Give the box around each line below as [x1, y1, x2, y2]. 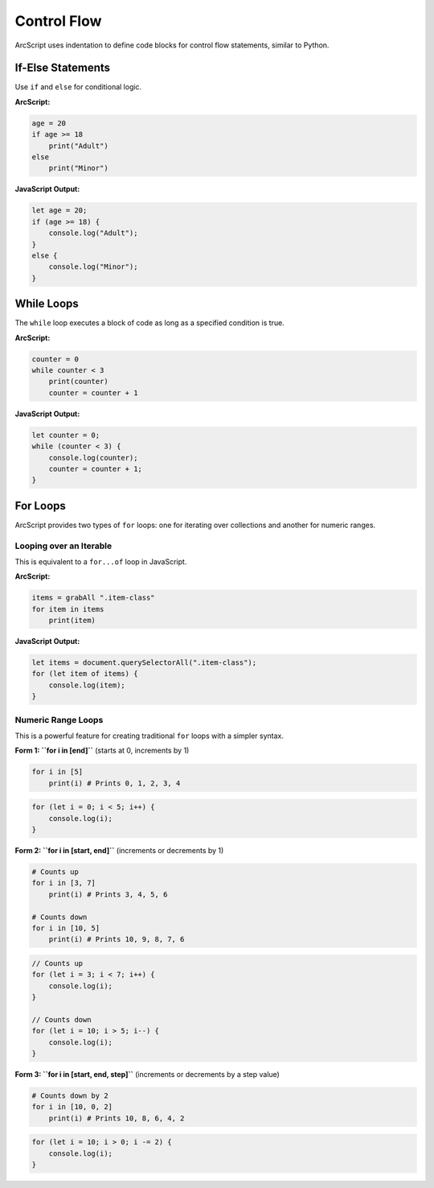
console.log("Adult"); [48, 229, 138, 237]
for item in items [31, 604, 104, 613]
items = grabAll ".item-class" [31, 593, 156, 603]
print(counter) [48, 377, 108, 386]
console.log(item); [48, 680, 126, 690]
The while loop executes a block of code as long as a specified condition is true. [14, 318, 285, 328]
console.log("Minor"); [48, 262, 138, 271]
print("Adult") [48, 141, 108, 151]
